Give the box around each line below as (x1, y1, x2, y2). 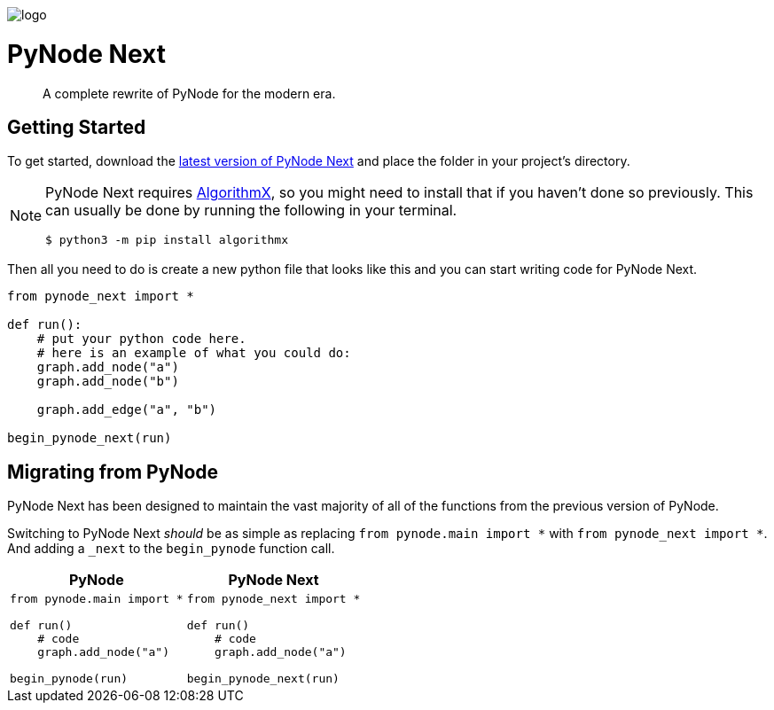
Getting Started (7, 115, 146, 138)
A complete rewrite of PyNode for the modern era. (43, 85, 336, 101)
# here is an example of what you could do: (36, 346, 351, 361)
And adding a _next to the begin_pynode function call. (7, 541, 335, 557)
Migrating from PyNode (7, 460, 219, 483)
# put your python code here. (36, 332, 246, 347)
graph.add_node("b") (36, 374, 179, 389)
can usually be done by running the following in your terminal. (45, 201, 457, 220)
